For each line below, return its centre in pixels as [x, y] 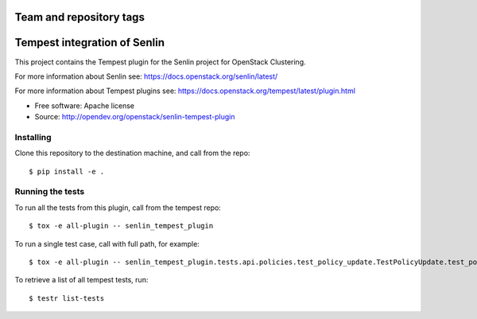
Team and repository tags [79, 17]
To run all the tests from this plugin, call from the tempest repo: [118, 208]
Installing [33, 137]
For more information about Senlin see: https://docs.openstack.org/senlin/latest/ [146, 76]
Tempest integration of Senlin [90, 43]
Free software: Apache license [85, 105]
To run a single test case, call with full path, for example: [107, 243]
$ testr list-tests [67, 298]
